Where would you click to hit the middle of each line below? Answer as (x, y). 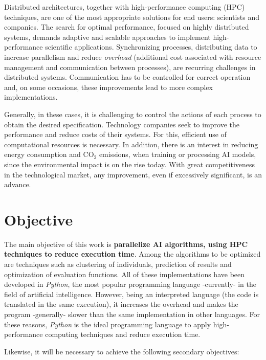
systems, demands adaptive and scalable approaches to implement (107, 37)
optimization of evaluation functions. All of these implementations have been (125, 274)
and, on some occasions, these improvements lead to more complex (108, 87)
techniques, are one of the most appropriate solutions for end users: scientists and (132, 17)
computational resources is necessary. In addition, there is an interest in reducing (131, 144)
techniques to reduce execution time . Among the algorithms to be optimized (132, 254)
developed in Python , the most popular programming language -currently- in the (130, 284)
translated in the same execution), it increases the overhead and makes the (121, 304)
